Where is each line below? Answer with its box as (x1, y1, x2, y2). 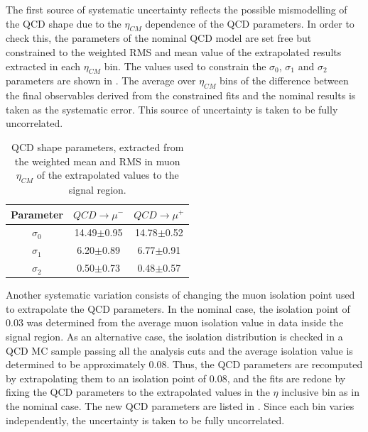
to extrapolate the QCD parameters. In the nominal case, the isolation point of (6, 301, 350, 316)
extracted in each (6, 58, 81, 73)
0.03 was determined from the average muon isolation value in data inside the (6, 315, 344, 330)
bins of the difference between (220, 73, 349, 88)
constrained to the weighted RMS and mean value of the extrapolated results (6, 44, 342, 59)
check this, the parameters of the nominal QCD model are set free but (6, 31, 312, 45)
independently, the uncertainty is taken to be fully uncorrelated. (6, 412, 285, 427)
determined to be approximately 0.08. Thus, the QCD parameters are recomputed (6, 357, 363, 372)
